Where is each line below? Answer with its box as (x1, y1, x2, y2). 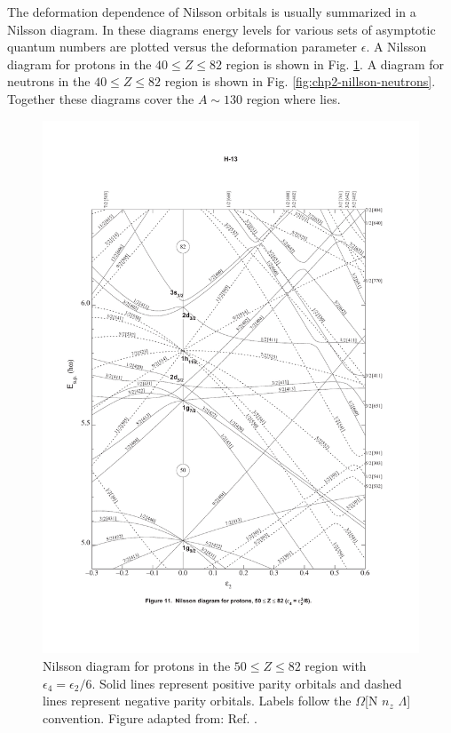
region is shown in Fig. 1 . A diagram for (225, 54, 445, 73)
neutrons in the (7, 72, 91, 91)
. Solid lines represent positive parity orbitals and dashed (91, 673, 402, 692)
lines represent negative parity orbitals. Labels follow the (43, 691, 352, 710)
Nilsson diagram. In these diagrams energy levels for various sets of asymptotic (7, 20, 436, 38)
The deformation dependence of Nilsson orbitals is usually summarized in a (7, 3, 416, 20)
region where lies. (246, 89, 341, 108)
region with (305, 657, 367, 675)
